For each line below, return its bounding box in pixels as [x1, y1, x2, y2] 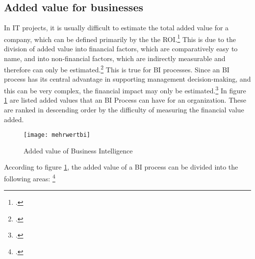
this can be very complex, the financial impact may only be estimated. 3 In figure [4, 84, 246, 95]
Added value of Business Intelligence [24, 145, 133, 155]
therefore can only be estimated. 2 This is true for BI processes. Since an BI [4, 63, 229, 74]
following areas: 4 [4, 172, 55, 183]
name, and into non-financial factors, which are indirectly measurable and [4, 53, 226, 63]
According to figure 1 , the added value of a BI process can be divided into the [4, 162, 238, 172]
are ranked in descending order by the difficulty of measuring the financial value [4, 104, 244, 114]
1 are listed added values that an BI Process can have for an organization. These [4, 95, 247, 105]
